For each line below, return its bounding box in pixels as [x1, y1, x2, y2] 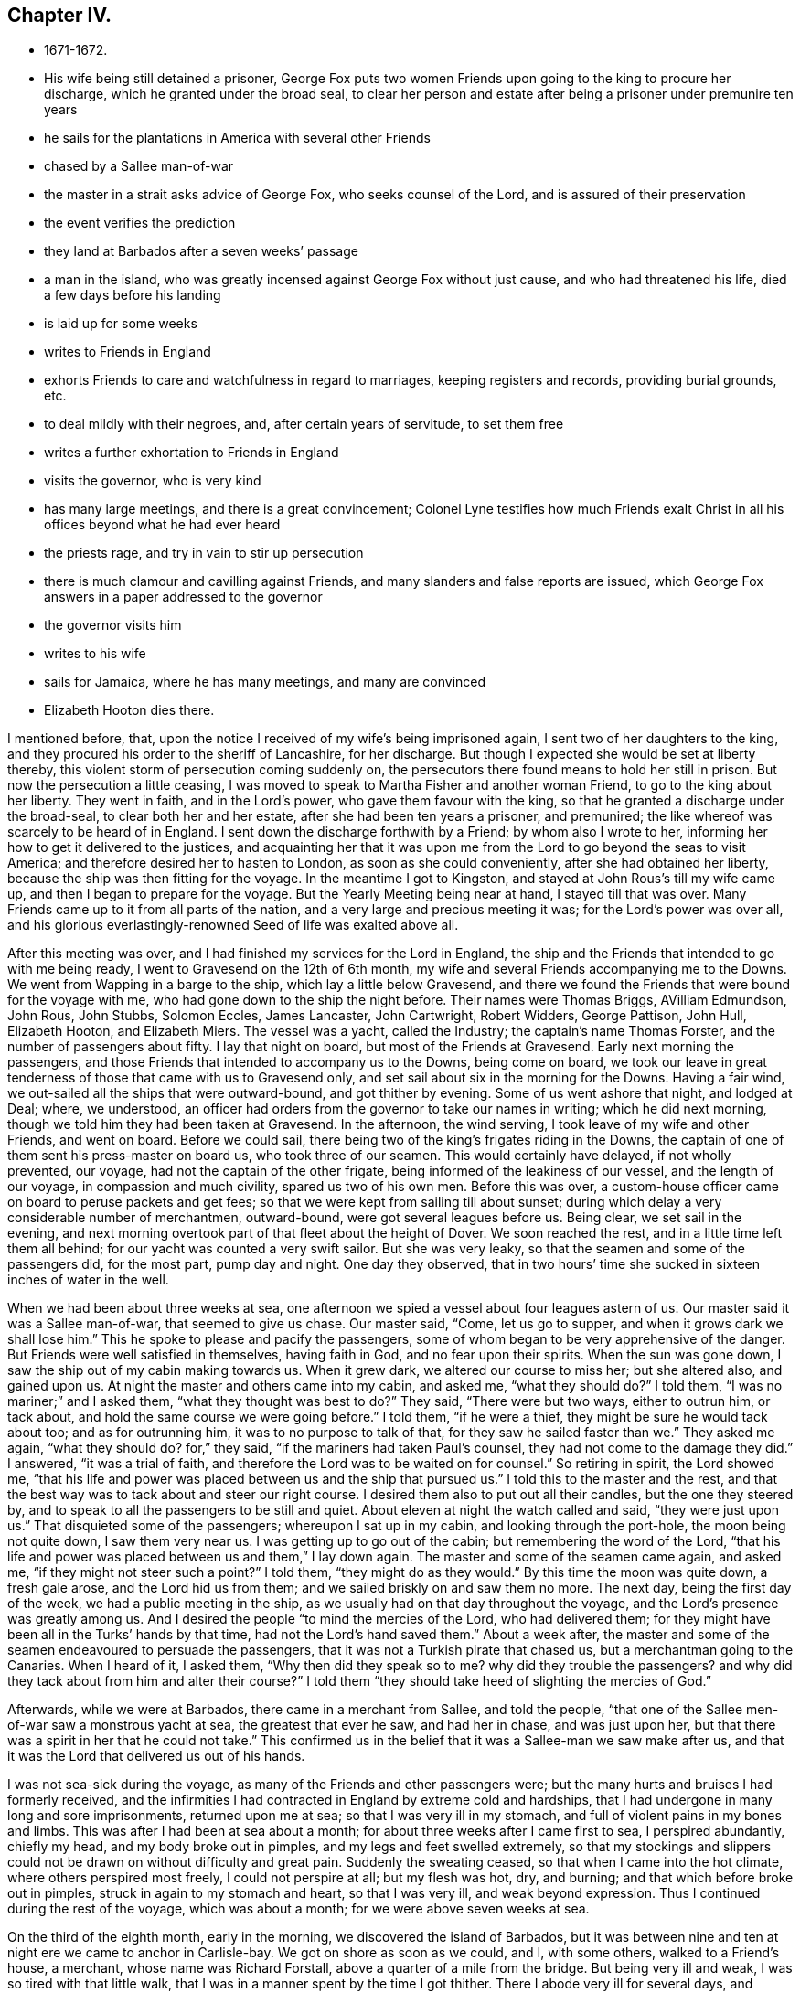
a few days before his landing [44, 287, 221, 304]
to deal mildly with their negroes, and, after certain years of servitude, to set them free [44, 416, 564, 432]
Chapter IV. [7, 4, 112, 27]
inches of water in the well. [7, 1272, 169, 1288]
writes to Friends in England [44, 344, 211, 360]
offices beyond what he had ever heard [44, 517, 281, 533]
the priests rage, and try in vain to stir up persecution [44, 545, 364, 561]
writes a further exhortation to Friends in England [44, 444, 339, 461]
